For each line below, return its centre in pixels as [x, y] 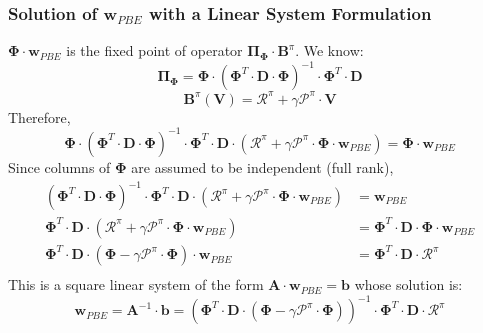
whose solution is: [408, 284]
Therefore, [39, 116]
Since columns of [59, 166]
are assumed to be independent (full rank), [262, 166]
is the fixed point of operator [154, 50]
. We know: [329, 50]
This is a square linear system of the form [136, 284]
